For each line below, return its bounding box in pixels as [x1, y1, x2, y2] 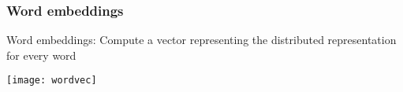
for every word [6, 46, 76, 63]
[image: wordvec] [6, 75, 97, 86]
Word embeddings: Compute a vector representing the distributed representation [6, 31, 397, 48]
